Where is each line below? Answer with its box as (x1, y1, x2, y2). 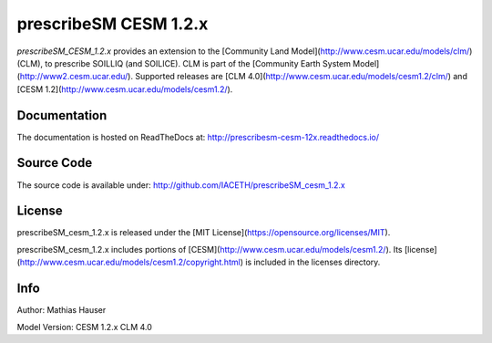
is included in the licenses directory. (244, 256, 381, 268)
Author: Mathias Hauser (16, 305, 107, 316)
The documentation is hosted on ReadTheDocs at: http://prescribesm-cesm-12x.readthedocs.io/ (16, 131, 380, 142)
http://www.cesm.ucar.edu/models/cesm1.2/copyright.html (19, 256, 241, 268)
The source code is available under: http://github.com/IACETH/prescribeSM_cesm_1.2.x (16, 179, 345, 191)
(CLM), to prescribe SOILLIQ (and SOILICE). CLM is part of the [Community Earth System (16, 57, 351, 68)
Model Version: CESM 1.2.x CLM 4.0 (16, 321, 152, 332)
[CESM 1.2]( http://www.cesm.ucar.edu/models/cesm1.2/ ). (16, 83, 233, 95)
